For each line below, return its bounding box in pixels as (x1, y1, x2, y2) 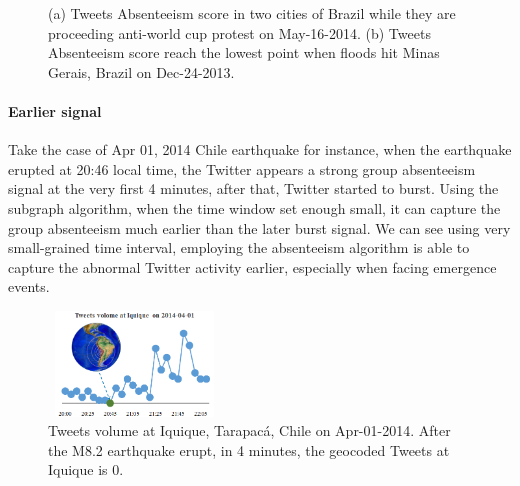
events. (8, 276, 50, 297)
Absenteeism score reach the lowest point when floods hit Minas (48, 42, 440, 63)
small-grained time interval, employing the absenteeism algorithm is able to (8, 237, 470, 258)
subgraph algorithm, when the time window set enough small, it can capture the (8, 197, 501, 218)
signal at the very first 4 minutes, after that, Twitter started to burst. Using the (8, 178, 499, 199)
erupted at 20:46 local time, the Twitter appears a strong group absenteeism (8, 158, 476, 179)
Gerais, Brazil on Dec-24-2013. (48, 61, 235, 82)
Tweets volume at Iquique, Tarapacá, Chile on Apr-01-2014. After (48, 420, 451, 441)
